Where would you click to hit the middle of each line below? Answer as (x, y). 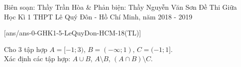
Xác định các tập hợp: (37, 59)
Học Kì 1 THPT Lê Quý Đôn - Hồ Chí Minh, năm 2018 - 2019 (98, 16)
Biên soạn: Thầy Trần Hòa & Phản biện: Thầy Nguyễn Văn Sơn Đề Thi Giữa (120, 7)
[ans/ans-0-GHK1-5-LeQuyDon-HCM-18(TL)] (73, 33)
